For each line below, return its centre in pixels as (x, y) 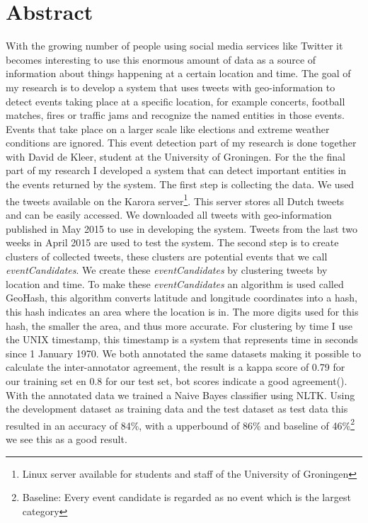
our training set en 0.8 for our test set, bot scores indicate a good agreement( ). (177, 381)
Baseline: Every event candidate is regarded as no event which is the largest (186, 497)
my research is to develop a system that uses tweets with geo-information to (171, 87)
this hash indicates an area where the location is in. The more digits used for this (182, 312)
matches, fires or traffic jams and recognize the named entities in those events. (175, 115)
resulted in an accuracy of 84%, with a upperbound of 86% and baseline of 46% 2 (180, 424)
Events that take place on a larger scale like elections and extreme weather (168, 128)
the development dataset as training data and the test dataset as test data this (177, 409)
